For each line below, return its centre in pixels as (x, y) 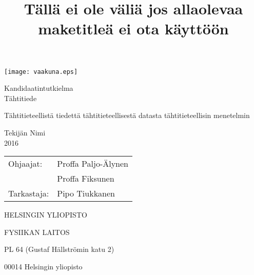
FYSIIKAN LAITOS (37, 232)
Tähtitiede (21, 98)
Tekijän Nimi (25, 132)
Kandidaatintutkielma (39, 88)
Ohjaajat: (25, 164)
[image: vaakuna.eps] (41, 72)
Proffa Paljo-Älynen (93, 164)
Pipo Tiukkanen (86, 193)
